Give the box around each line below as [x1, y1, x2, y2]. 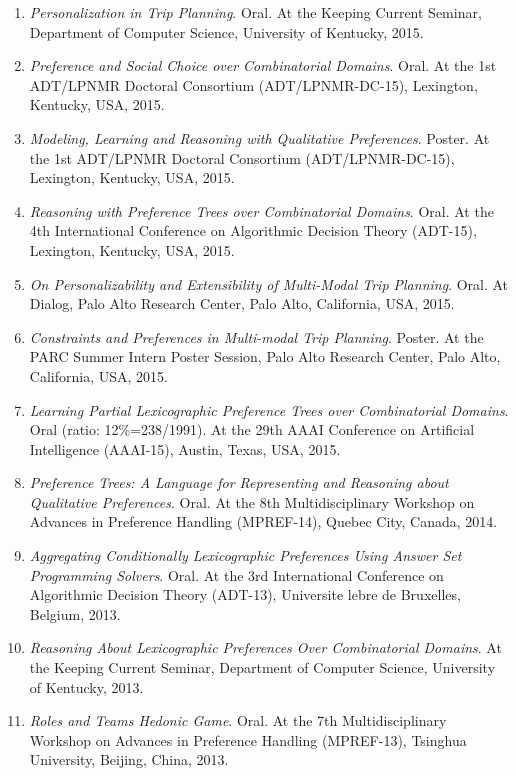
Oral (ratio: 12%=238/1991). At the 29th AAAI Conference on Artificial [29, 419, 475, 440]
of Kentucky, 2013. [29, 676, 144, 697]
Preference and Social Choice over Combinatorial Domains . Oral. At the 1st [29, 55, 497, 76]
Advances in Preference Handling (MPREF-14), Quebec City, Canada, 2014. [29, 511, 498, 532]
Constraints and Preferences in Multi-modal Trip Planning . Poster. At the [29, 326, 484, 347]
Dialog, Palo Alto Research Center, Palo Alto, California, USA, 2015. [29, 293, 455, 314]
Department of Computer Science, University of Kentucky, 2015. [29, 21, 424, 42]
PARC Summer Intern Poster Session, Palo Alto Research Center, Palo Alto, [29, 346, 501, 367]
